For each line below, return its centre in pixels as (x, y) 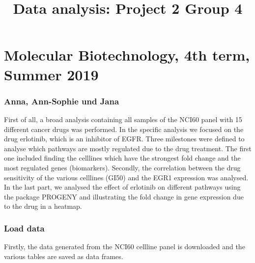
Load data (24, 228)
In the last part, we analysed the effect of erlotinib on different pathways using (122, 187)
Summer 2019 (51, 74)
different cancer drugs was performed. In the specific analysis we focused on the (124, 129)
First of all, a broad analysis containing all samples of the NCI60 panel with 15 (123, 119)
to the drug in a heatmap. (43, 206)
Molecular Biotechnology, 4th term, (127, 55)
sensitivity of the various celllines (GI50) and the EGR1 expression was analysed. (126, 177)
